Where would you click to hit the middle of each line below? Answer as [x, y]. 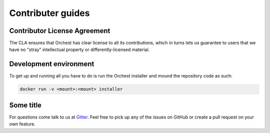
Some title [25, 105]
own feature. [22, 124]
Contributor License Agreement [60, 31]
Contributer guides [49, 13]
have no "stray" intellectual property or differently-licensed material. [79, 49]
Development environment [52, 64]
